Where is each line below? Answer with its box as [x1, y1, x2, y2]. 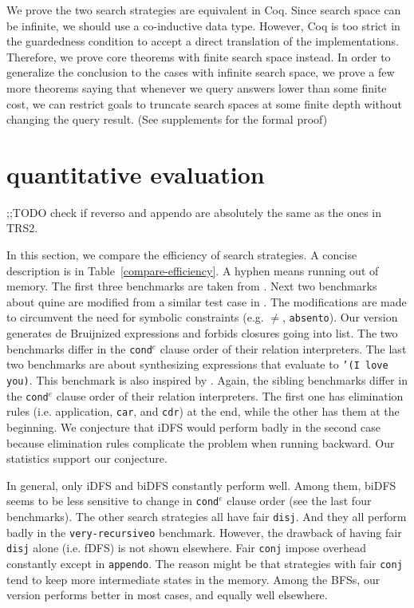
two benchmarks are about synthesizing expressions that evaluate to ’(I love [6, 356, 388, 373]
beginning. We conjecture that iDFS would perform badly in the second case [6, 418, 380, 435]
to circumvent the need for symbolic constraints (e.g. [6, 309, 264, 326]
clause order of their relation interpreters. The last [160, 340, 407, 357]
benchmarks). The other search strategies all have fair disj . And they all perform [6, 508, 407, 524]
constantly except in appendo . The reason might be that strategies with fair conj [6, 555, 403, 571]
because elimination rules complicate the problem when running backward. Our [6, 434, 395, 451]
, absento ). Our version [282, 309, 398, 326]
